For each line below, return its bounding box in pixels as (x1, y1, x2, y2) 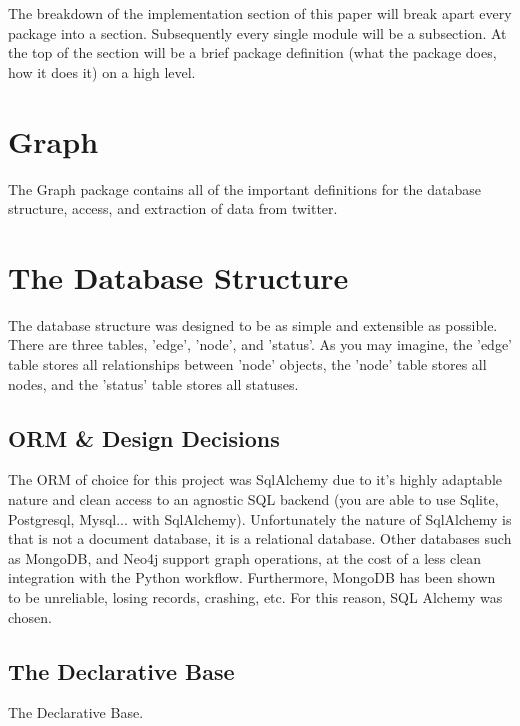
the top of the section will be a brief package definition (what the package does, (8, 42, 497, 63)
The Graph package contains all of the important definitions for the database (8, 178, 481, 199)
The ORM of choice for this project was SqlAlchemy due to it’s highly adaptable (8, 469, 503, 490)
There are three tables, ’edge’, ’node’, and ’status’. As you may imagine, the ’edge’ (8, 334, 513, 355)
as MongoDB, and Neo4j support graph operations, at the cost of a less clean (8, 547, 482, 568)
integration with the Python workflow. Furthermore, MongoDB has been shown (8, 567, 496, 588)
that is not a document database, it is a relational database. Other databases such (8, 528, 512, 549)
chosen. (8, 606, 53, 627)
